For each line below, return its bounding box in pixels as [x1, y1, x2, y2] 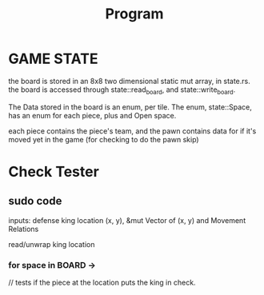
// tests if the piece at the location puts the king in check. [8, 277, 196, 288]
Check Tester [8, 162, 100, 181]
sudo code [8, 194, 62, 208]
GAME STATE [8, 50, 98, 68]
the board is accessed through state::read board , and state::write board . [8, 85, 236, 96]
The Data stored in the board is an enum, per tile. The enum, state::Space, [8, 102, 252, 112]
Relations [8, 224, 39, 233]
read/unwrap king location [8, 239, 95, 249]
